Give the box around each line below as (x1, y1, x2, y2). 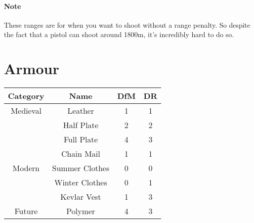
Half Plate (63, 119, 99, 131)
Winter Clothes (54, 177, 107, 188)
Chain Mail (61, 148, 100, 160)
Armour (4, 58, 59, 79)
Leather (67, 105, 94, 117)
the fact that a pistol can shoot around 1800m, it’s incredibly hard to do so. (4, 29, 234, 40)
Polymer (66, 205, 95, 217)
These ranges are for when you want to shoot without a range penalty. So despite (4, 19, 251, 30)
